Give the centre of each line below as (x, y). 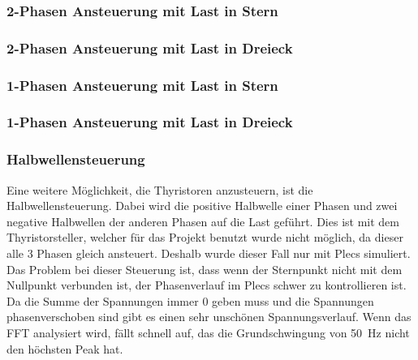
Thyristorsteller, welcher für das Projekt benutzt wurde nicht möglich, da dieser (205, 237)
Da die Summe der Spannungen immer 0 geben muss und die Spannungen (190, 300)
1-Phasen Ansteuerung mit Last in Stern (142, 85)
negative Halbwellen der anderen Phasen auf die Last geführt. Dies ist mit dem (203, 221)
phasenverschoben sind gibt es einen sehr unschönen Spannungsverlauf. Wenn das (209, 317)
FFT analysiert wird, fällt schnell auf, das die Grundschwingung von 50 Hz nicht (208, 332)
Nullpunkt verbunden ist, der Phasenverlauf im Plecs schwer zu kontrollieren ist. (207, 285)
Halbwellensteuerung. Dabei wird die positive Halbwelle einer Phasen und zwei (202, 206)
